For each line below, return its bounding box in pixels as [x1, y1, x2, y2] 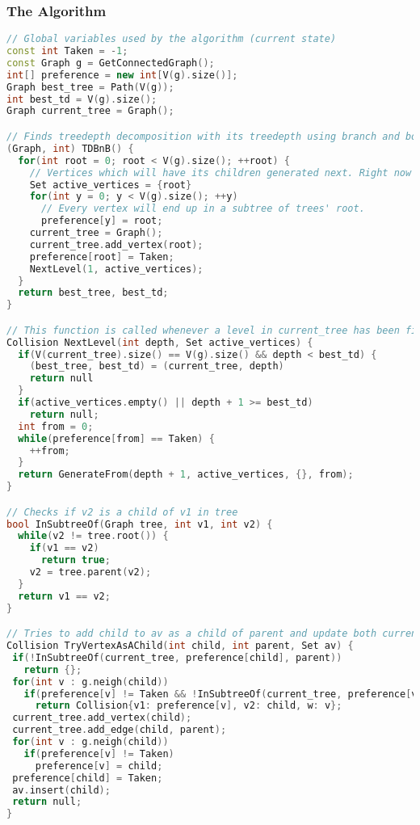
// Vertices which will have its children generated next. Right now [29, 166, 412, 179]
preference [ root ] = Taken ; [29, 250, 174, 263]
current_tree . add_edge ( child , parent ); [12, 724, 227, 736]
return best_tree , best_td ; [18, 287, 169, 299]
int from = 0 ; [18, 420, 94, 432]
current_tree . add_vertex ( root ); [29, 238, 204, 250]
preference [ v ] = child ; [35, 760, 163, 772]
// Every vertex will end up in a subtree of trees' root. [40, 203, 365, 215]
